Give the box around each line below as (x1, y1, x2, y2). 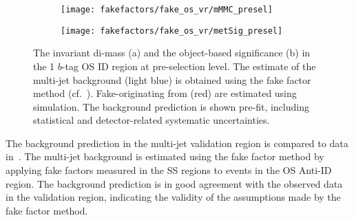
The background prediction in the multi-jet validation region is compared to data (6, 135, 348, 150)
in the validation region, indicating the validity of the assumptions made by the (6, 190, 341, 204)
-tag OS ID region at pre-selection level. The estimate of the (61, 58, 316, 73)
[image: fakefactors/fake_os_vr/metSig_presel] (61, 25, 283, 36)
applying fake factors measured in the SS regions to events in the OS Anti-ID (6, 163, 332, 177)
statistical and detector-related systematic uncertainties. (33, 113, 270, 127)
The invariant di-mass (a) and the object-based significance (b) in (33, 45, 311, 60)
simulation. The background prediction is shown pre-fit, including (33, 99, 309, 113)
